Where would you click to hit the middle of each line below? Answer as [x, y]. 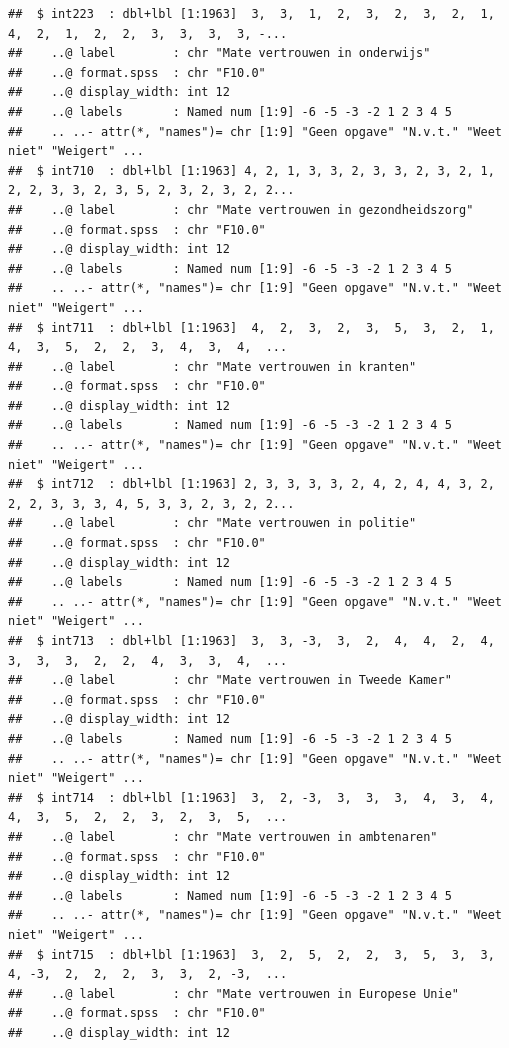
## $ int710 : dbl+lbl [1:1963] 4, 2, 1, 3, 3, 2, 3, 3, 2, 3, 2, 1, [251, 170]
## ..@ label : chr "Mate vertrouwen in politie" [212, 523]
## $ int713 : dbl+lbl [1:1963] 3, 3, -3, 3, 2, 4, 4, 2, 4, [251, 641]
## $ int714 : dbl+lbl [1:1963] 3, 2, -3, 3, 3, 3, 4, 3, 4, [251, 797]
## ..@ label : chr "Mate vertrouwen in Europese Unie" [234, 993]
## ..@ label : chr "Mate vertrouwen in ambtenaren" [223, 836]
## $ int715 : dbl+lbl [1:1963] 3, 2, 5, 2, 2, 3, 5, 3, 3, [251, 954]
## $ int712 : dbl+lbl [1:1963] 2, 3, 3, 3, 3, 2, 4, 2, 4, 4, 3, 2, [251, 484]
